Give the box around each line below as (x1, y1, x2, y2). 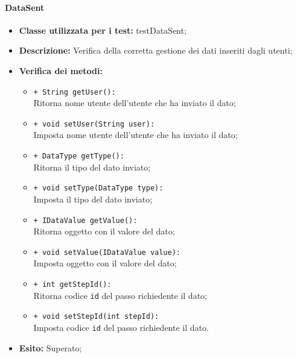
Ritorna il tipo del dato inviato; (33, 160, 151, 173)
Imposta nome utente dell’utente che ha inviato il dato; (33, 128, 238, 141)
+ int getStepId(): (33, 280, 112, 289)
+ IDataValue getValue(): (33, 216, 138, 225)
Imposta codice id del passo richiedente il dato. (33, 321, 209, 334)
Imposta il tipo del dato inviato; (33, 192, 153, 205)
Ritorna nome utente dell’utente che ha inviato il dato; (33, 96, 236, 109)
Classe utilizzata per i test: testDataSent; (19, 24, 187, 36)
